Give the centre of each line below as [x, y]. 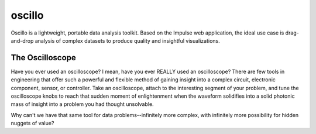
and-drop [22, 40]
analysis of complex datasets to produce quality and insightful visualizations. [127, 40]
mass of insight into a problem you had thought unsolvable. [83, 104]
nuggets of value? [32, 123]
